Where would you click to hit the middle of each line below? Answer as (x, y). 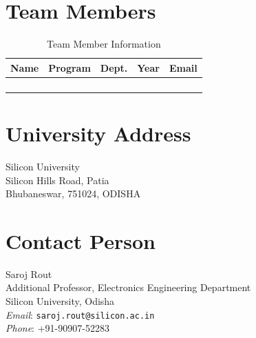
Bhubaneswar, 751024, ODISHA (73, 193)
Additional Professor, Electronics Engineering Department (128, 287)
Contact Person (81, 240)
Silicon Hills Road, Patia (57, 180)
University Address (98, 133)
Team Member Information (104, 44)
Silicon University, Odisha (60, 301)
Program (70, 67)
